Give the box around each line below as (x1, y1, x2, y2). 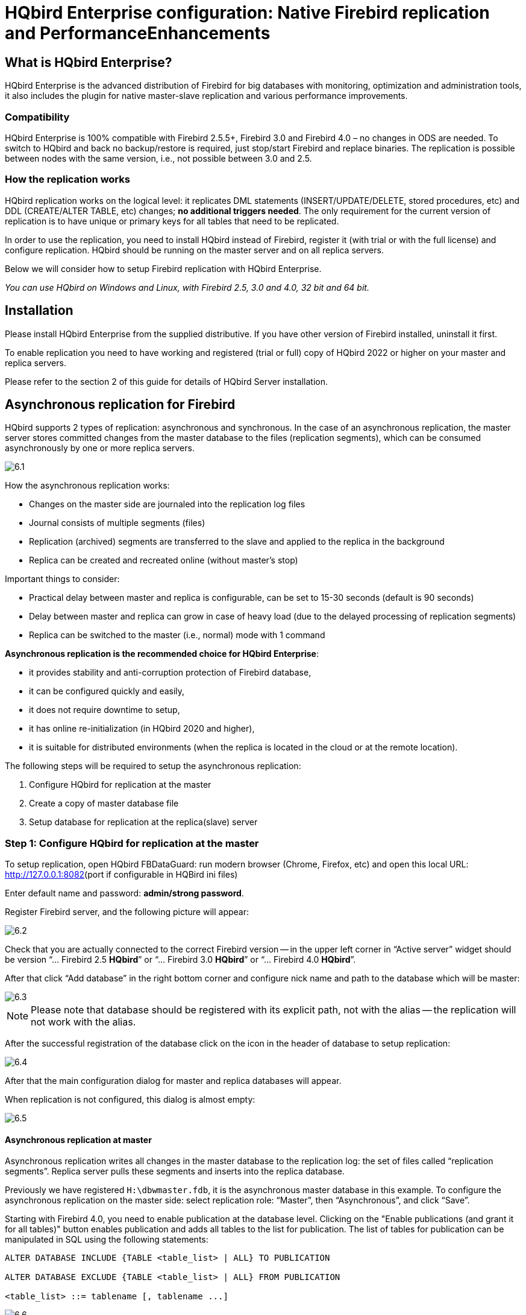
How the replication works (5, 173, 130, 186)
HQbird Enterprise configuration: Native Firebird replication (5, 2, 490, 23)
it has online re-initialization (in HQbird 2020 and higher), (29, 723, 255, 734)
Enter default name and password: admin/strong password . (5, 888, 244, 899)
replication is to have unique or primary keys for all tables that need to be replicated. (5, 215, 339, 226)
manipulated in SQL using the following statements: (5, 1234, 208, 1245)
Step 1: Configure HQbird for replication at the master (5, 837, 259, 849)
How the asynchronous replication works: (5, 480, 170, 491)
